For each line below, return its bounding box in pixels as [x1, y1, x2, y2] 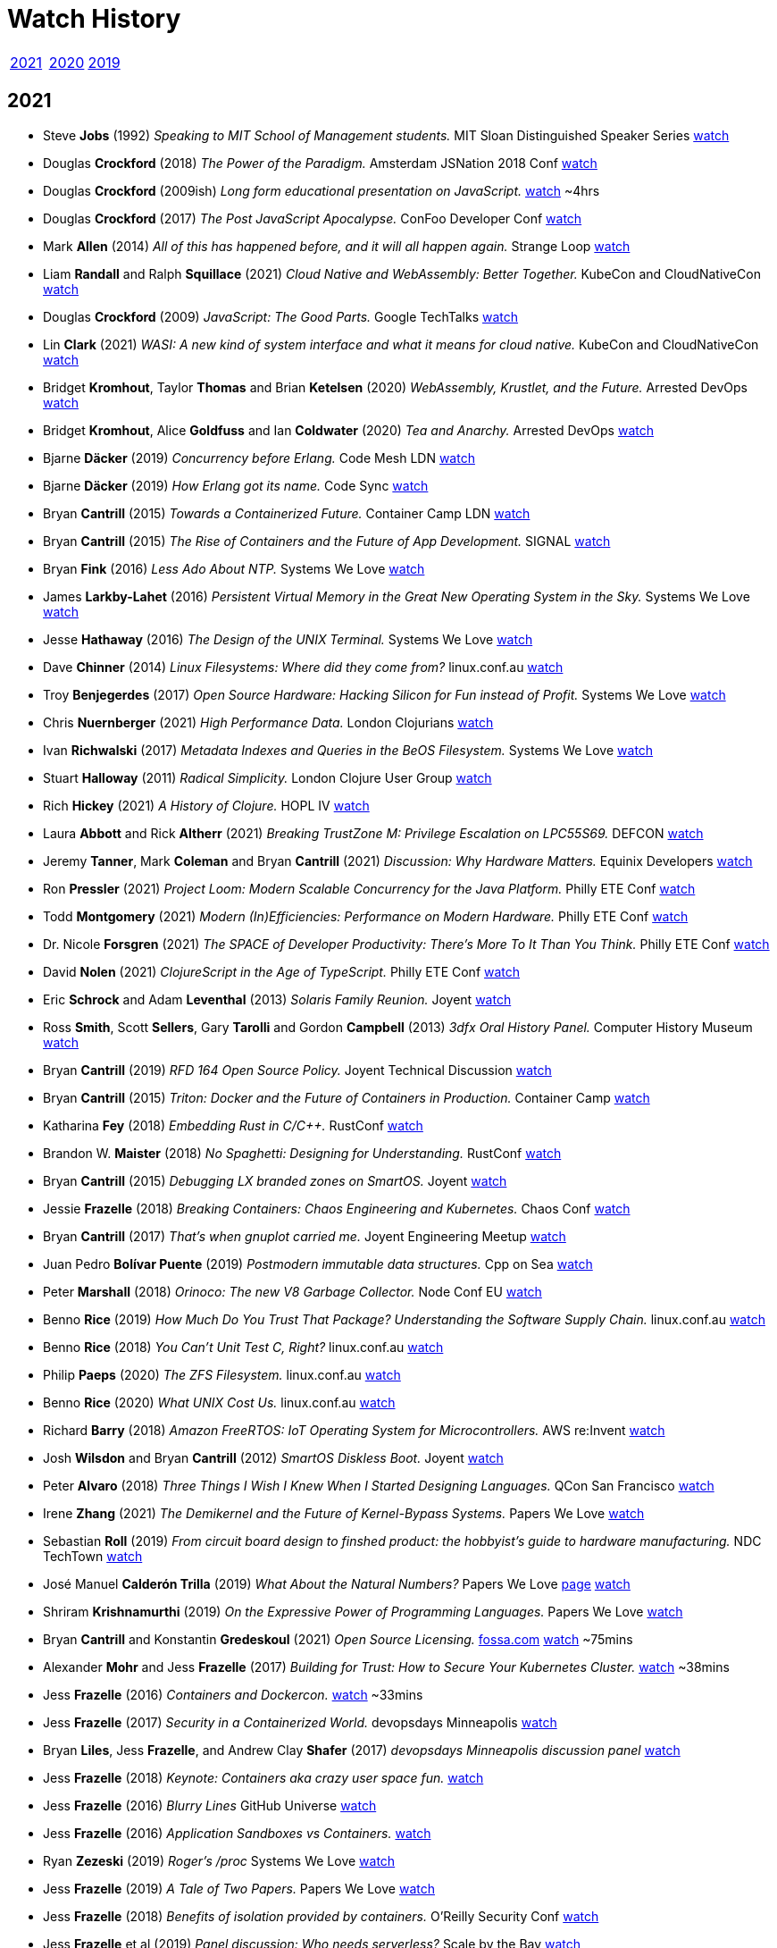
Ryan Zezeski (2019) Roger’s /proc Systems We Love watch [43, 1852, 396, 1868]
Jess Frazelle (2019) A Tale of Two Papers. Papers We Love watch [43, 1880, 435, 1896]
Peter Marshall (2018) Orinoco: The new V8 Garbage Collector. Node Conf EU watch [43, 1283, 542, 1299]
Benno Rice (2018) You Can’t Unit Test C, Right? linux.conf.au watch [43, 1339, 444, 1355]
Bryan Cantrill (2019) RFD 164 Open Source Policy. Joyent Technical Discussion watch [43, 1062, 552, 1078]
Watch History [7, 4, 181, 34]
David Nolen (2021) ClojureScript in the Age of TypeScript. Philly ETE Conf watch [43, 963, 521, 979]
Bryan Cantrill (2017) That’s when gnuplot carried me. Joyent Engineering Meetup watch [43, 1228, 566, 1244]
